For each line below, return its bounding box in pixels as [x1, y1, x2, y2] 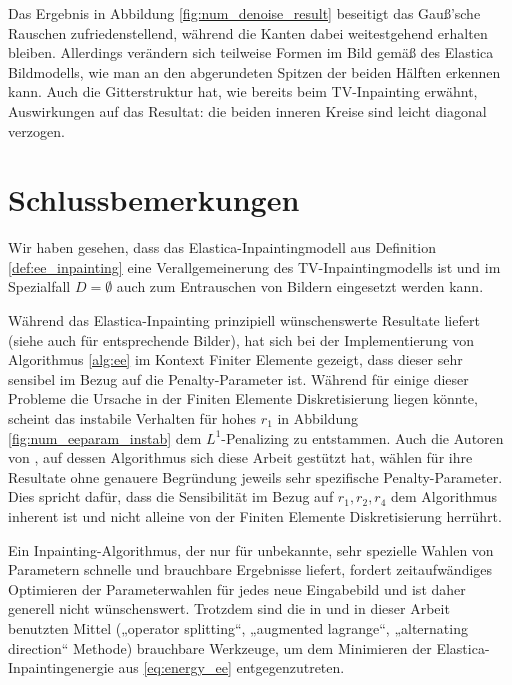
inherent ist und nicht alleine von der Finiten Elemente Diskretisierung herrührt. [8, 506, 502, 526]
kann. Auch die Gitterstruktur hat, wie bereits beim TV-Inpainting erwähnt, [8, 81, 478, 102]
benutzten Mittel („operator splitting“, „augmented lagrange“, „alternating [8, 617, 468, 638]
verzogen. [8, 120, 65, 141]
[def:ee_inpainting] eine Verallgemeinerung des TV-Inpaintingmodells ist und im [8, 256, 501, 277]
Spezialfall [8, 276, 71, 297]
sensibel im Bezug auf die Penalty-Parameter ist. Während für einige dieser [8, 368, 469, 389]
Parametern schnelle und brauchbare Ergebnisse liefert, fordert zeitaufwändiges [8, 559, 493, 580]
